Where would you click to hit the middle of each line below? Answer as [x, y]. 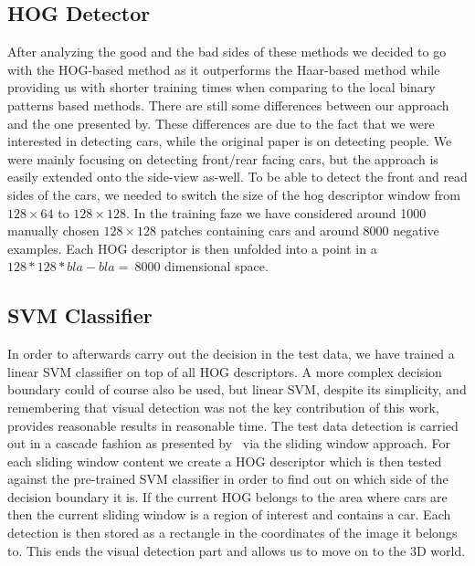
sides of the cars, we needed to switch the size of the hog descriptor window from [234, 194]
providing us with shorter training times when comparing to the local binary [222, 87]
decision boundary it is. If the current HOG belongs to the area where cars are [227, 496]
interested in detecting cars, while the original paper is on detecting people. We [230, 141]
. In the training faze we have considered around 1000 [276, 212]
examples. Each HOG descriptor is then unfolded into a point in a [192, 248]
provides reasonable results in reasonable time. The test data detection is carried [233, 425]
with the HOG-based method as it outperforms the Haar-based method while [224, 69]
